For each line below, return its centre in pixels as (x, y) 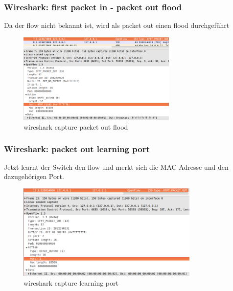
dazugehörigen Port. (34, 176)
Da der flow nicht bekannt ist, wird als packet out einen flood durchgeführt (117, 25)
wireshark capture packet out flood (76, 127)
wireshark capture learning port (71, 282)
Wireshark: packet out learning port (77, 148)
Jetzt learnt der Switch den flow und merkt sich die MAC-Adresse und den (116, 167)
